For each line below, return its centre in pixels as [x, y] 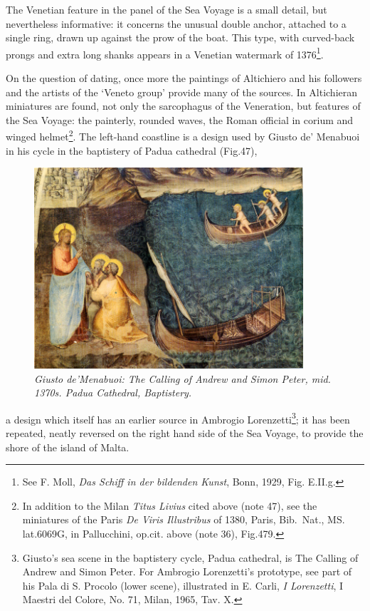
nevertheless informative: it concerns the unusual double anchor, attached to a [176, 23]
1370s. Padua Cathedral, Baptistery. [113, 392]
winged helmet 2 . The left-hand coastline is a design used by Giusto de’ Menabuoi [183, 135]
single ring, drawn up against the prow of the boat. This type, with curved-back [180, 37]
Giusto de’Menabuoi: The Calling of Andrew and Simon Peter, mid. [183, 378]
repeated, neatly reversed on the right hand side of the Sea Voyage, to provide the [185, 433]
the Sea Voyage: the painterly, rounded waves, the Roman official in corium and [180, 119]
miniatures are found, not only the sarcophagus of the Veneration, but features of [183, 106]
